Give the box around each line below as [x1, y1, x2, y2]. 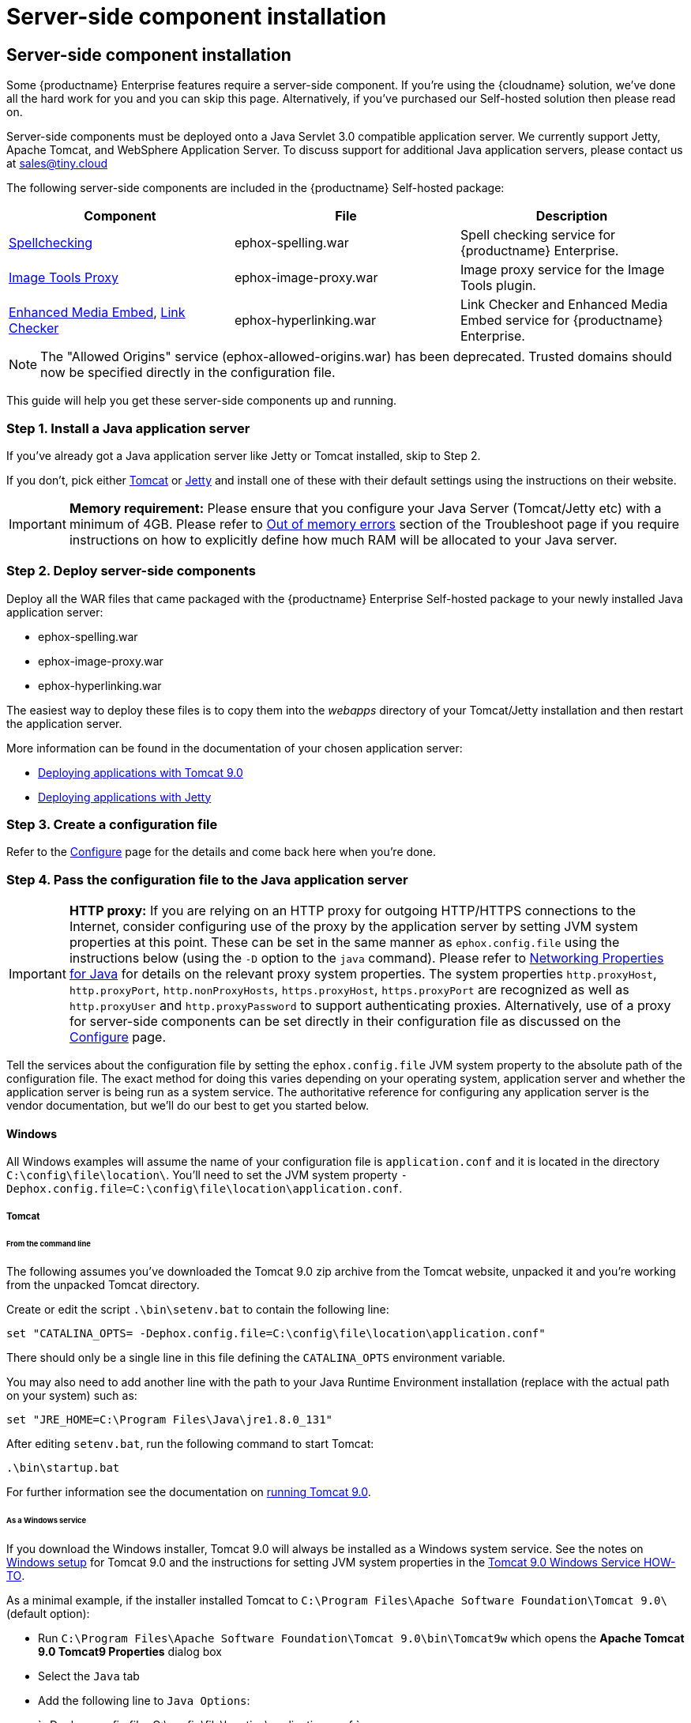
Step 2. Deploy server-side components [6, 563, 256, 579]
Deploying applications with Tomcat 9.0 [38, 765, 243, 779]
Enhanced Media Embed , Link [9, 304, 186, 321]
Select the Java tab [38, 1669, 140, 1683]
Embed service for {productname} [460, 312, 663, 329]
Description [535, 208, 608, 224]
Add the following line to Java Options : [38, 1694, 250, 1708]
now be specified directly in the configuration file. [40, 364, 336, 381]
